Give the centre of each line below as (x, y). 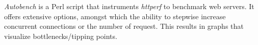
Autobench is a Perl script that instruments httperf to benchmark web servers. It (129, 6)
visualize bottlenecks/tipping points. (61, 36)
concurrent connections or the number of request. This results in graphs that (124, 26)
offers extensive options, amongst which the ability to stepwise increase (115, 16)
